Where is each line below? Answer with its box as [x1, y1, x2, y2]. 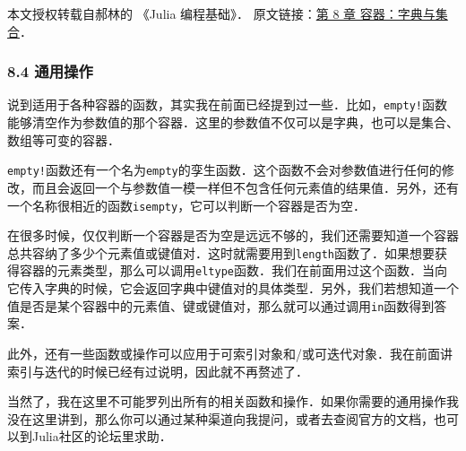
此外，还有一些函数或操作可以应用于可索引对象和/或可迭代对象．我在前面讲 [7, 343, 453, 362]
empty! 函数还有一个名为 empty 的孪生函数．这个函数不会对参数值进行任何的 [7, 160, 442, 179]
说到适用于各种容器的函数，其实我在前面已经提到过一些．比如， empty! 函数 [7, 95, 447, 114]
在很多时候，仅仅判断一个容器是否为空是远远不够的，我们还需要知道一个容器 [7, 226, 459, 245]
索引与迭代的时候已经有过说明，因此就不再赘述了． [7, 361, 308, 380]
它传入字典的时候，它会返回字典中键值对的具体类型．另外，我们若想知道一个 [7, 279, 459, 298]
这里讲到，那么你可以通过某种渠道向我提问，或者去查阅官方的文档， [31, 409, 434, 428]
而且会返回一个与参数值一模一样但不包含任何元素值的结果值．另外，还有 [31, 178, 459, 196]
